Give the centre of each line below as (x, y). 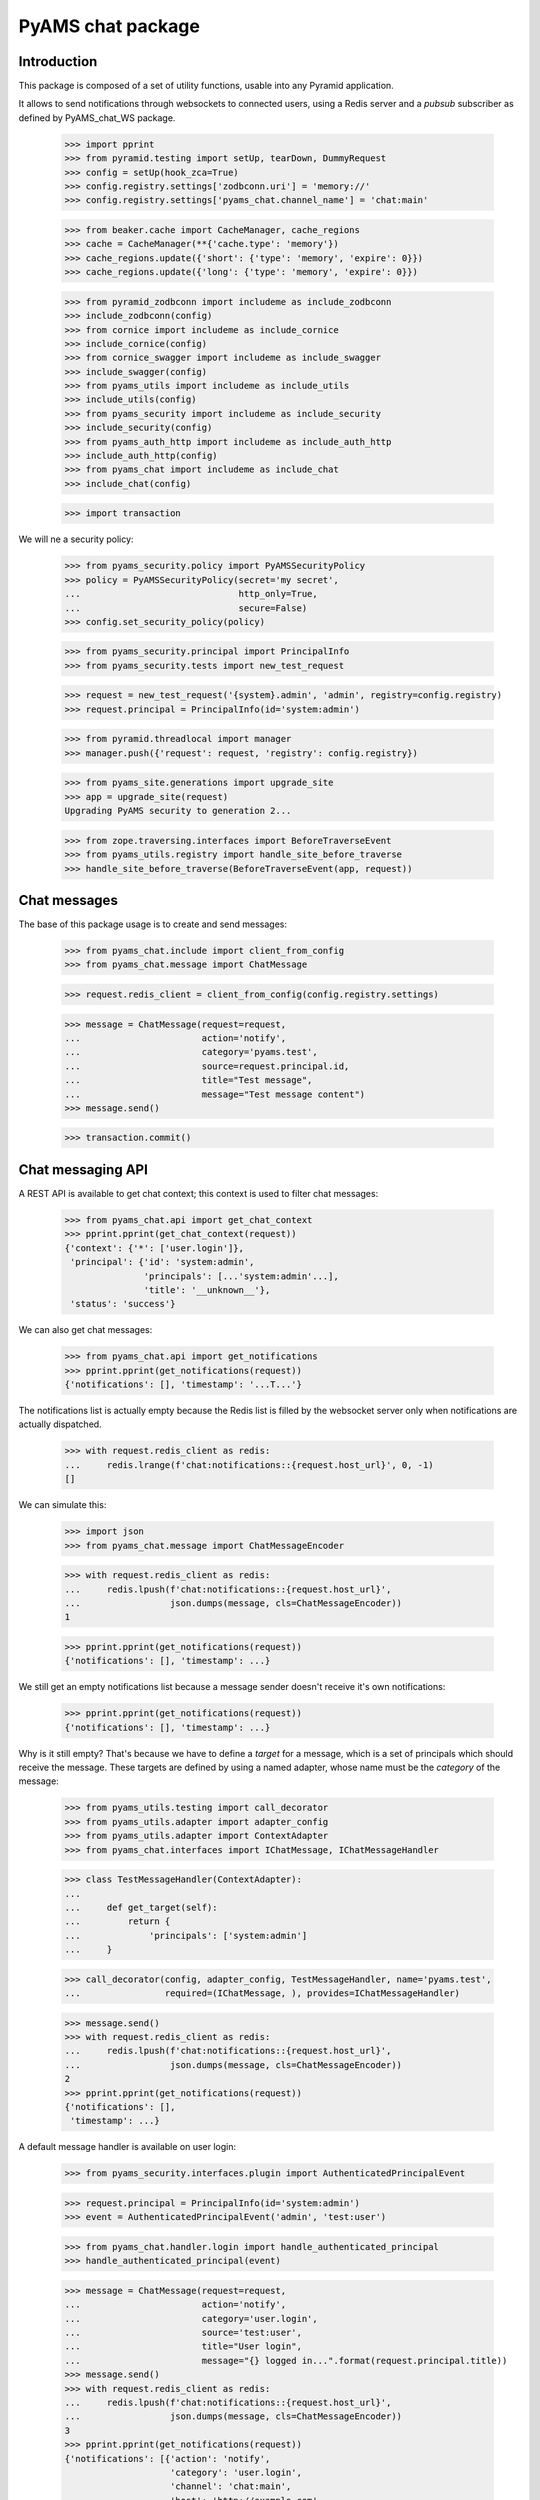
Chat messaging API (83, 1169)
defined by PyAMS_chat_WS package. (97, 117)
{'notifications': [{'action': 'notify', (167, 2458)
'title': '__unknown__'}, (207, 1289)
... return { (117, 1921)
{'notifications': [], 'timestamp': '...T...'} (183, 1384)
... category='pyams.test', (191, 1052)
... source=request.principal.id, (207, 1066)
